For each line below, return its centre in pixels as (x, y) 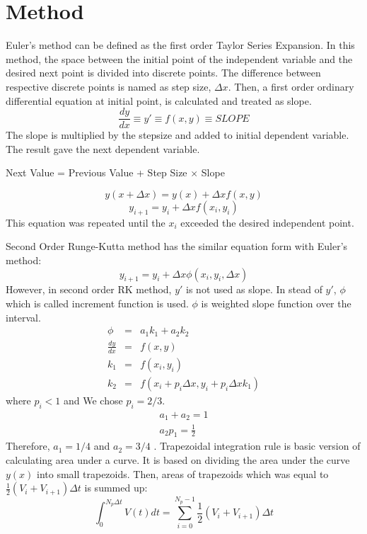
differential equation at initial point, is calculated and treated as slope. (159, 100)
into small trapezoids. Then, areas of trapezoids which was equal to (183, 473)
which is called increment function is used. (97, 303)
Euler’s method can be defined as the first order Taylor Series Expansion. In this (180, 45)
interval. (23, 317)
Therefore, (28, 446)
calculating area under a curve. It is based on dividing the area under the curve (178, 460)
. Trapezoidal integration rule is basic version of (257, 446)
